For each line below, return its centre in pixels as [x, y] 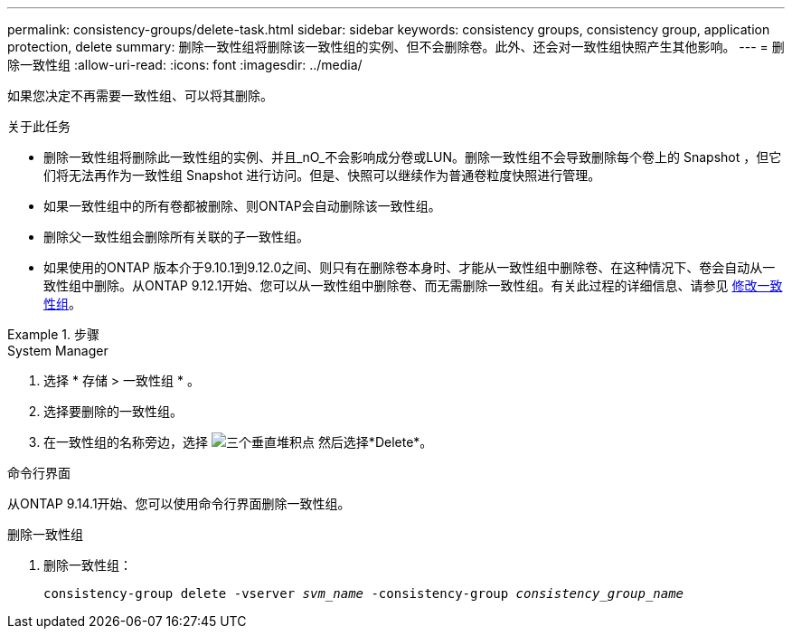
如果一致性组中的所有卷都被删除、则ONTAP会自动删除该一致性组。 [242, 206]
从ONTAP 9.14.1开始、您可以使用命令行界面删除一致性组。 [179, 503]
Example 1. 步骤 [53, 334]
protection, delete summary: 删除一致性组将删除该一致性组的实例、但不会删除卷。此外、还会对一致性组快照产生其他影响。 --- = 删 [396, 47]
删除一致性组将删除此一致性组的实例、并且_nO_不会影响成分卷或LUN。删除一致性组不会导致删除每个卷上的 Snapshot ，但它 [413, 157]
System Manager [58, 351]
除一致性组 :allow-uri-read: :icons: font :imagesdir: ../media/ [185, 65]
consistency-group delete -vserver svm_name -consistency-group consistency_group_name [364, 593]
